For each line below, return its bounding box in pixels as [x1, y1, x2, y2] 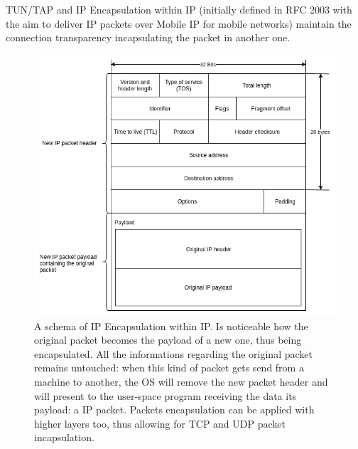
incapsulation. [34, 430, 94, 445]
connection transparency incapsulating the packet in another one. [6, 30, 291, 45]
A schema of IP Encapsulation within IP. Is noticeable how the [34, 318, 308, 333]
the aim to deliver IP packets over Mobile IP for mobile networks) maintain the [6, 16, 352, 31]
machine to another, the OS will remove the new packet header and [34, 374, 328, 389]
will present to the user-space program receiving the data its [34, 388, 297, 403]
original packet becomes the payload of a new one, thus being [34, 332, 302, 347]
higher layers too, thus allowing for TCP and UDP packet [34, 416, 286, 430]
